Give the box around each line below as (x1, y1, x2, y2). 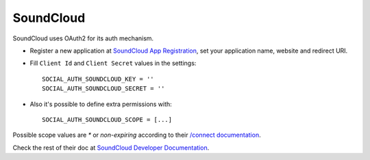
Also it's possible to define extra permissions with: (29, 100, 173, 108)
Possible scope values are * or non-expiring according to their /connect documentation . (12, 131, 261, 139)
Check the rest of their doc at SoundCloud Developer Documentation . (12, 144, 210, 152)
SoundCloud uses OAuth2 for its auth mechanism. (12, 34, 154, 42)
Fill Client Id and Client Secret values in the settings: (29, 59, 197, 68)
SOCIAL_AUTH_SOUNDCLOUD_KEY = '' (42, 75, 154, 83)
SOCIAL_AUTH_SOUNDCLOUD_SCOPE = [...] (42, 116, 173, 123)
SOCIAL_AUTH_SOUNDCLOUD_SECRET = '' (42, 85, 165, 92)
